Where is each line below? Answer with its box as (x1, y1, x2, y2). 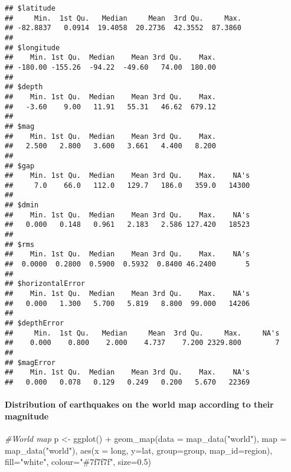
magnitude (5, 409, 49, 422)
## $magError (5, 358, 55, 367)
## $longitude (5, 43, 60, 52)
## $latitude (5, 4, 55, 12)
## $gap (5, 161, 35, 170)
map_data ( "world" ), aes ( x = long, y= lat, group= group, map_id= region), (5, 444, 273, 456)
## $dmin (5, 201, 39, 210)
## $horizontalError (5, 279, 86, 288)
